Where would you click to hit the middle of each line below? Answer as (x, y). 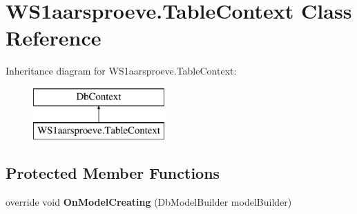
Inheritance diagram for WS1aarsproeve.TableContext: (121, 71)
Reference (54, 38)
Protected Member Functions (113, 173)
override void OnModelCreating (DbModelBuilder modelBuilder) (149, 202)
